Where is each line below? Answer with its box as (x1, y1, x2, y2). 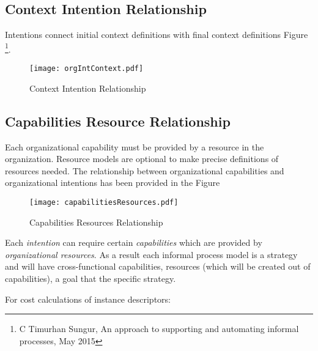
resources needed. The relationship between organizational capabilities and (5, 164, 284, 177)
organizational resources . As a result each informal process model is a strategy (5, 248, 298, 260)
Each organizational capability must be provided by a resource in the (5, 140, 264, 153)
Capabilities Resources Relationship (29, 215, 163, 228)
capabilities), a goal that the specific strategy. (5, 272, 176, 284)
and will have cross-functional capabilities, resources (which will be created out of (5, 260, 311, 273)
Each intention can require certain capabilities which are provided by (5, 236, 262, 249)
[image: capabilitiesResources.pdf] (29, 198, 179, 207)
